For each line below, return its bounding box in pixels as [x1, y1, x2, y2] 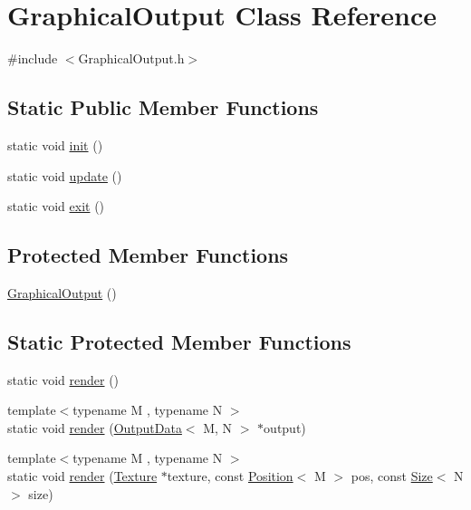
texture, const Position [167, 467, 293, 486]
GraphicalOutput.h [78, 49, 185, 68]
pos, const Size [351, 467, 433, 486]
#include [7, 49, 58, 68]
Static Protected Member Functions [7, 327, 351, 355]
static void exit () [7, 197, 105, 216]
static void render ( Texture [7, 467, 158, 486]
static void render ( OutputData [7, 418, 182, 437]
